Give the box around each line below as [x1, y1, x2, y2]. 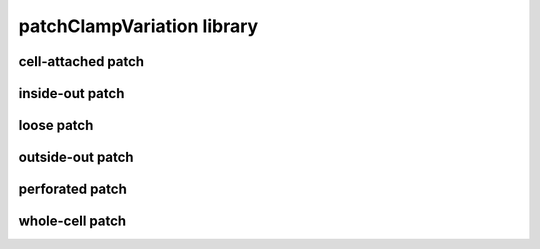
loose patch [18, 117, 94, 134]
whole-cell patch [18, 213, 127, 230]
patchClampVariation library [18, 15, 259, 37]
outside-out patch [18, 149, 134, 166]
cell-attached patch [18, 53, 145, 70]
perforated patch [18, 181, 127, 198]
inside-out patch [18, 85, 125, 102]
